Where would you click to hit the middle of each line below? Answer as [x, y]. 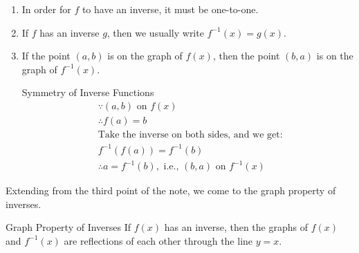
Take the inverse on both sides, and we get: [190, 135]
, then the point [246, 56]
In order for [46, 9]
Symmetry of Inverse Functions [88, 92]
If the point [46, 56]
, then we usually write [155, 32]
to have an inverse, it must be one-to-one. [170, 9]
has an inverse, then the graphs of [236, 227]
